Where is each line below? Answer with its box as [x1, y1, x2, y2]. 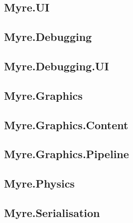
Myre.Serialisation [4, 205, 100, 220]
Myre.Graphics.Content [4, 117, 129, 132]
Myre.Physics [4, 176, 75, 191]
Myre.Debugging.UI [4, 58, 109, 73]
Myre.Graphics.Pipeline [4, 146, 129, 162]
